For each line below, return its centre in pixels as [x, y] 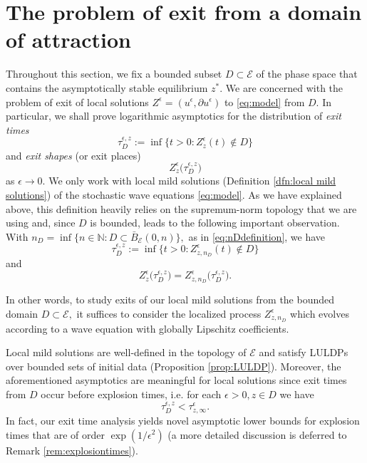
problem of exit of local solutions [77, 102]
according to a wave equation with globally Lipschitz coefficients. [148, 328]
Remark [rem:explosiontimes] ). [72, 450]
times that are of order [56, 434]
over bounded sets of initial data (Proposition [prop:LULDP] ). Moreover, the [174, 366]
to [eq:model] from [264, 102]
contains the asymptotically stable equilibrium [107, 87]
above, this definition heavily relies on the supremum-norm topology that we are [181, 208]
